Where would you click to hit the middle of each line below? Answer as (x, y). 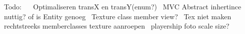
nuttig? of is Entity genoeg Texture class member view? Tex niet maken (118, 16)
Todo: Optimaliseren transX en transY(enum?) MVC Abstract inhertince (123, 6)
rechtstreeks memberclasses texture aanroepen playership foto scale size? (117, 26)
